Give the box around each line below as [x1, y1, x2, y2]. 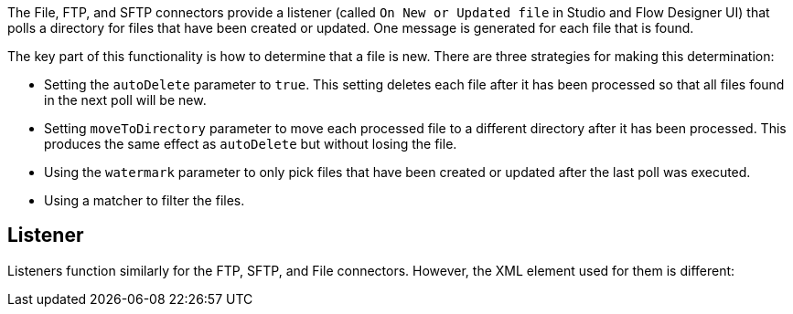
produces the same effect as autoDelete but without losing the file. [44, 136, 457, 152]
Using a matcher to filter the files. [44, 193, 245, 208]
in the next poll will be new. [44, 92, 207, 108]
